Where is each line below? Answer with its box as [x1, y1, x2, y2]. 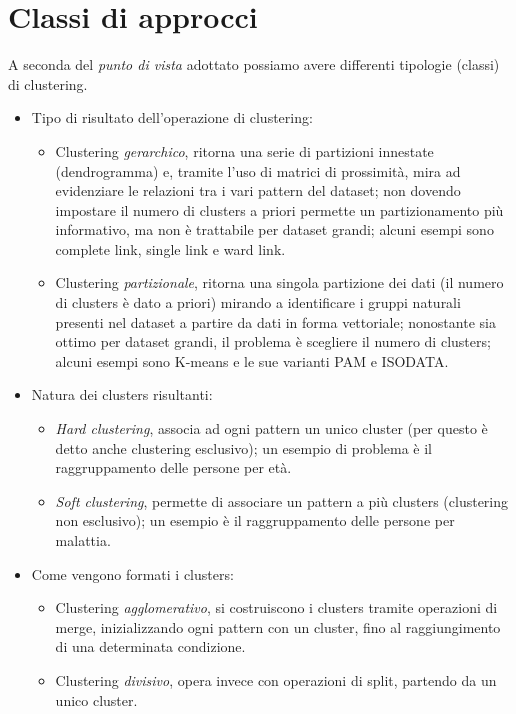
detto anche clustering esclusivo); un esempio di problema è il [55, 437, 433, 458]
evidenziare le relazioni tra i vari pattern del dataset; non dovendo [55, 180, 461, 201]
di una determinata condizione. [55, 636, 246, 657]
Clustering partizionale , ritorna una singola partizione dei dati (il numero [55, 272, 504, 293]
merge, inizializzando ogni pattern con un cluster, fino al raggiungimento [55, 616, 501, 637]
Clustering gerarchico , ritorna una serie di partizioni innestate [55, 140, 434, 161]
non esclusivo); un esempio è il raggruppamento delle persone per [55, 510, 455, 531]
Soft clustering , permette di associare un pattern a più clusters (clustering [55, 490, 509, 511]
